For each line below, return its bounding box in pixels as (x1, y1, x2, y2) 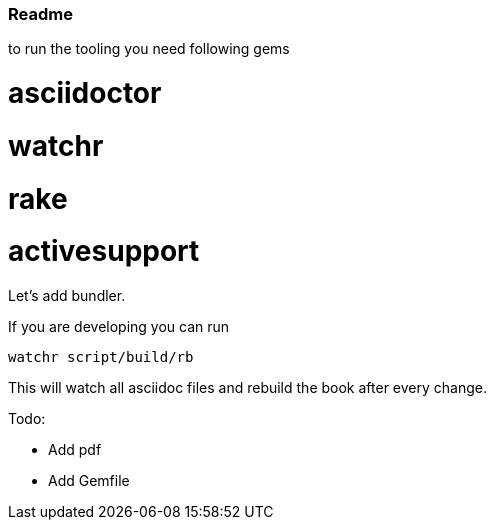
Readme (8, 4, 73, 24)
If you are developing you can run (8, 318, 230, 336)
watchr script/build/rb (8, 349, 194, 366)
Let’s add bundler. (8, 287, 126, 305)
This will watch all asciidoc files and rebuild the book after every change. (8, 379, 487, 397)
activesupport (8, 234, 200, 269)
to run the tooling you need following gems (8, 40, 290, 58)
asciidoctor (8, 76, 162, 111)
